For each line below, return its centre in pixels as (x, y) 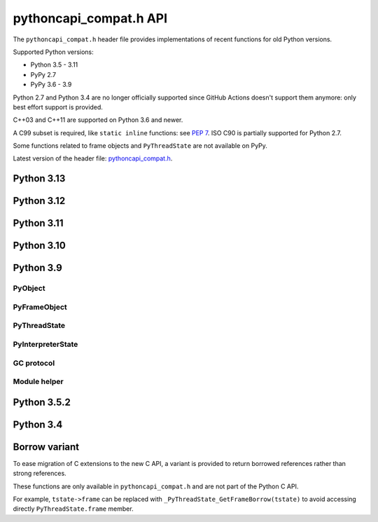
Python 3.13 (39, 179)
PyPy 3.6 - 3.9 (51, 85)
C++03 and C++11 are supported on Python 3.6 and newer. (98, 120)
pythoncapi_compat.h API (90, 18)
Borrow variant (46, 447)
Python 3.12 (39, 201)
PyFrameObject (40, 307)
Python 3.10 (39, 246)
